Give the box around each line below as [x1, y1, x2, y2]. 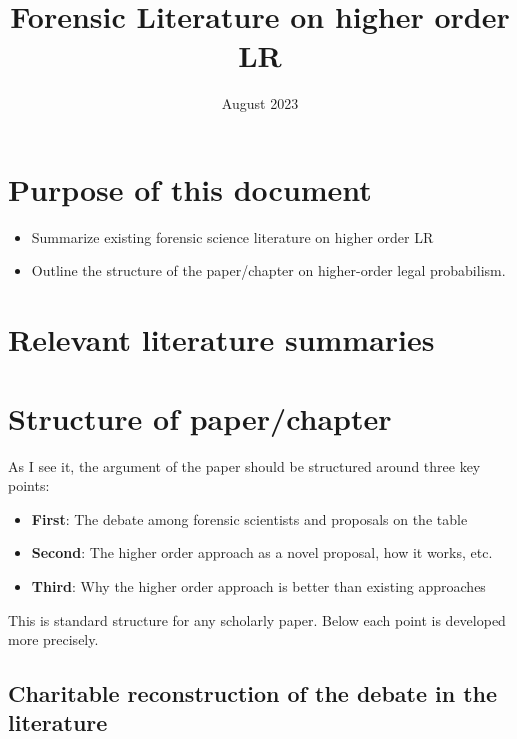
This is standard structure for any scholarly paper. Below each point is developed [8, 609, 506, 630]
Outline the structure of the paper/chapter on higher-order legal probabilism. [31, 260, 506, 281]
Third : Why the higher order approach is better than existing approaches [31, 575, 486, 596]
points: [8, 475, 50, 496]
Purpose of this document [8, 168, 372, 209]
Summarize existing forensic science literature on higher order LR [31, 226, 434, 247]
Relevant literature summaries [8, 319, 435, 360]
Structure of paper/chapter [8, 397, 392, 438]
